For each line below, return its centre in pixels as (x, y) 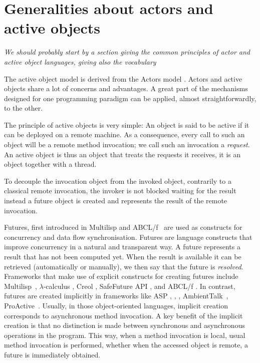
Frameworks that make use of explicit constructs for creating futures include (121, 276)
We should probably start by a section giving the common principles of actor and (127, 52)
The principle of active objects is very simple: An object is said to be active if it (127, 124)
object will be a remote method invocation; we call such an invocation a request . (127, 144)
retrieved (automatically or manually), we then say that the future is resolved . (124, 266)
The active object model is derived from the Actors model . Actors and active (123, 78)
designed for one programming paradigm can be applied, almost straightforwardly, (130, 98)
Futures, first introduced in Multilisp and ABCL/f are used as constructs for (123, 227)
